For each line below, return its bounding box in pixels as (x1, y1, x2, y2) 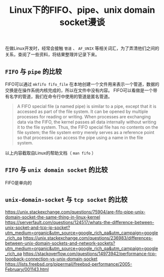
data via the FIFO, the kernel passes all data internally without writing (17, 119, 157, 125)
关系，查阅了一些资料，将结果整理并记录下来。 (5, 52, 99, 57)
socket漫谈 (59, 17, 105, 28)
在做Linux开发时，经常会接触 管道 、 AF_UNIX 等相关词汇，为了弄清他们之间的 (5, 45, 160, 52)
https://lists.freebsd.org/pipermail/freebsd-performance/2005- (5, 261, 132, 267)
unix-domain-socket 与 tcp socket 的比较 (5, 195, 128, 204)
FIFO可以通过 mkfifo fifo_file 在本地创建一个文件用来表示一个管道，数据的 (5, 82, 160, 87)
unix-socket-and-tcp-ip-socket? (5, 224, 70, 230)
